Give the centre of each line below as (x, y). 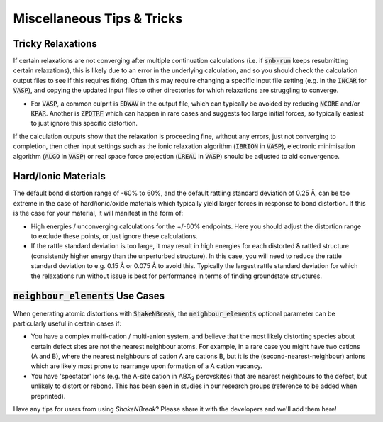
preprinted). (48, 396)
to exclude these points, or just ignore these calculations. (114, 236)
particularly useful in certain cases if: (67, 323)
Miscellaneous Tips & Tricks (98, 18)
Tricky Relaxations (55, 44)
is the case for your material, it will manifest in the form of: (98, 213)
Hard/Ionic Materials (59, 176)
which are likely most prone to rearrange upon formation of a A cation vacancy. (146, 366)
